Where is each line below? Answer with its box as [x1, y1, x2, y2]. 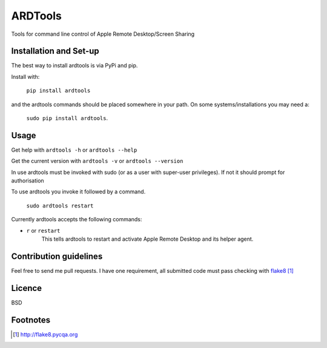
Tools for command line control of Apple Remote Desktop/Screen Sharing [11, 30, 195, 38]
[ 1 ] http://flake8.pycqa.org [13, 330, 78, 338]
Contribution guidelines [11, 251, 103, 261]
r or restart [26, 227, 61, 234]
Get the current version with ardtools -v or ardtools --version [11, 158, 183, 165]
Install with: [11, 73, 40, 80]
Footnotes [11, 315, 51, 325]
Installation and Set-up [11, 46, 99, 56]
